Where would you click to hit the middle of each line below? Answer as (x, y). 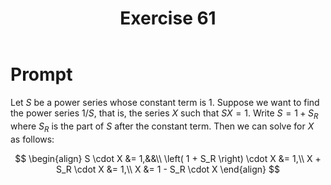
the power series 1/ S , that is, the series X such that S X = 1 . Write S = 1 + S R (164, 114)
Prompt (41, 74)
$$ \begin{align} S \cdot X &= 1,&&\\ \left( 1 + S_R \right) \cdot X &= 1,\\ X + (168, 158)
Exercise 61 (168, 18)
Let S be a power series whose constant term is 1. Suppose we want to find (165, 102)
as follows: (32, 139)
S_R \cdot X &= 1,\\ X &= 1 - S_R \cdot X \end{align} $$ (168, 169)
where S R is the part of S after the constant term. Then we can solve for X (162, 127)
